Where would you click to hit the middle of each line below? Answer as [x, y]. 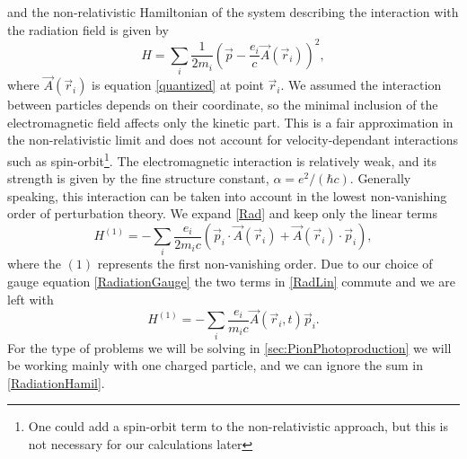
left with [31, 299]
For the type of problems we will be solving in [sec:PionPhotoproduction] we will [229, 347]
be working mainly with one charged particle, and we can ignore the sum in [216, 365]
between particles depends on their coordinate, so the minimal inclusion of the [223, 105]
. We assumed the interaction [361, 85]
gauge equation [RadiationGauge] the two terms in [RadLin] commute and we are [232, 281]
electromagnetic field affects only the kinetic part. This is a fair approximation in [230, 122]
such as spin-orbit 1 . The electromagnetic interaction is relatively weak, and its [222, 159]
